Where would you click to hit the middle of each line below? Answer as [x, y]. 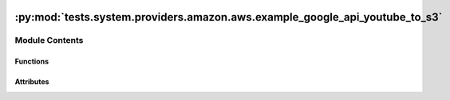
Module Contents [49, 40]
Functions [32, 62]
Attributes [32, 82]
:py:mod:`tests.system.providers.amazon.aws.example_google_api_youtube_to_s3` [229, 17]
